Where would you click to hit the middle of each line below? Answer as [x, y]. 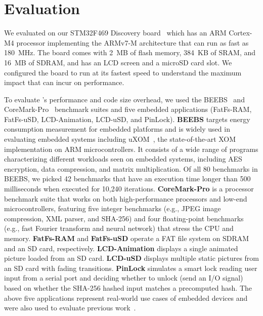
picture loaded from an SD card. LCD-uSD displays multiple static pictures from [132, 258]
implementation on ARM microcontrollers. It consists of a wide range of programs [131, 149]
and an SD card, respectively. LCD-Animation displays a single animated [121, 248]
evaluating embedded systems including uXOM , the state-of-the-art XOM [120, 139]
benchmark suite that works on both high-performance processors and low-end [126, 198]
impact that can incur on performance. [64, 82]
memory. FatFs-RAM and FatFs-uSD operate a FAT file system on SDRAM [127, 238]
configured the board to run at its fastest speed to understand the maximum [123, 72]
